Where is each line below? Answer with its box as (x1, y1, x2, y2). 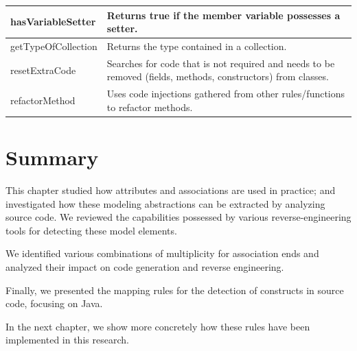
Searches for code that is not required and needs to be (106, 56, 335, 70)
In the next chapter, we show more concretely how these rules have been (5, 319, 310, 333)
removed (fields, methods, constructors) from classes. (106, 69, 329, 84)
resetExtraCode (10, 62, 76, 77)
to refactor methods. (106, 99, 193, 114)
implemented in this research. (5, 332, 129, 347)
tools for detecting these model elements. (5, 223, 177, 237)
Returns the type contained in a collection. (106, 38, 287, 53)
